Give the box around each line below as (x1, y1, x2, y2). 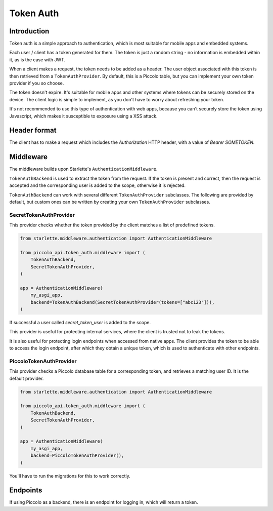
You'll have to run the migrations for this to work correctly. (9, 473, 131, 479)
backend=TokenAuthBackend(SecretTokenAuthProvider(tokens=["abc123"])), (30, 299, 215, 305)
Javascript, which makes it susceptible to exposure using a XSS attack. (9, 113, 158, 119)
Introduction (9, 27, 50, 35)
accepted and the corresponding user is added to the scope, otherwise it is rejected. (9, 182, 186, 188)
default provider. (9, 375, 44, 381)
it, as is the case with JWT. (9, 56, 66, 63)
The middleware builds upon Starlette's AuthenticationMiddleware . (9, 166, 158, 172)
